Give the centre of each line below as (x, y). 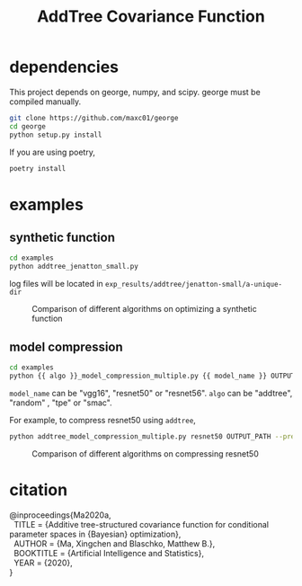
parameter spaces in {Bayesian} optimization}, (95, 534)
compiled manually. (45, 102)
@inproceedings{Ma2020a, (60, 515)
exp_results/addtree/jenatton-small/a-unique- (194, 285)
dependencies (64, 67)
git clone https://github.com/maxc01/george (94, 118)
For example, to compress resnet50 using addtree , (102, 420)
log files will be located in (56, 284)
